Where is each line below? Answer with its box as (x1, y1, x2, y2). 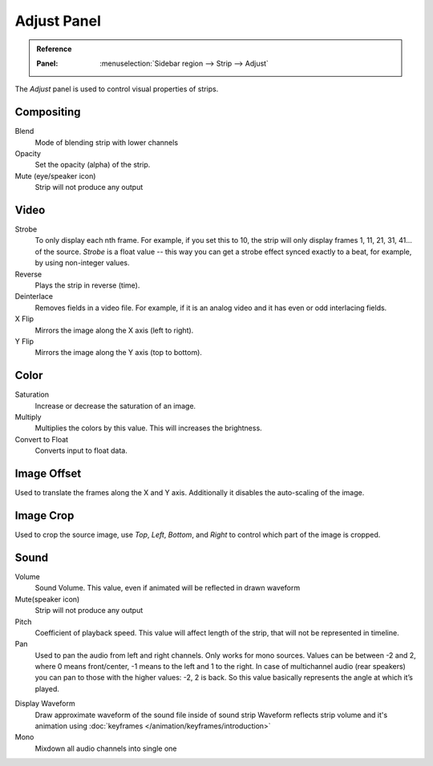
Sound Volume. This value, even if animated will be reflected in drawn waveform (34, 583, 301, 593)
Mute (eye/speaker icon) (14, 171, 96, 180)
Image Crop (14, 509, 75, 522)
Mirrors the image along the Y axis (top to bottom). (34, 348, 202, 357)
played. (34, 683, 59, 693)
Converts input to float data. (34, 445, 127, 456)
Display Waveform (14, 699, 75, 708)
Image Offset (14, 467, 82, 481)
